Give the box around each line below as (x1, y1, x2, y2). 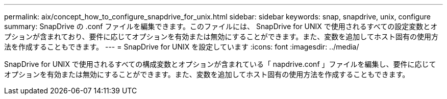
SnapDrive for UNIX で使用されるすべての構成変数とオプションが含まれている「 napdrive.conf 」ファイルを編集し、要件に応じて (4, 60, 436, 68)
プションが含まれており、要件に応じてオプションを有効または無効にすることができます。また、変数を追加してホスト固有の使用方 (4, 32, 438, 41)
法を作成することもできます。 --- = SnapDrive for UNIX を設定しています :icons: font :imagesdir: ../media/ (4, 42, 359, 51)
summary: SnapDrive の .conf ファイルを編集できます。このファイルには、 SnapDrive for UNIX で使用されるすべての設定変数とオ (4, 22, 438, 31)
